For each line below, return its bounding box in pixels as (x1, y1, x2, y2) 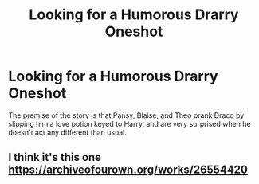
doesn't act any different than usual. (8, 127, 128, 137)
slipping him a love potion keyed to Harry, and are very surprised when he (8, 119, 251, 128)
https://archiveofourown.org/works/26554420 (8, 163, 249, 177)
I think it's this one (8, 151, 102, 164)
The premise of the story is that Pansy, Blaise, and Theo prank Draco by (8, 110, 245, 120)
